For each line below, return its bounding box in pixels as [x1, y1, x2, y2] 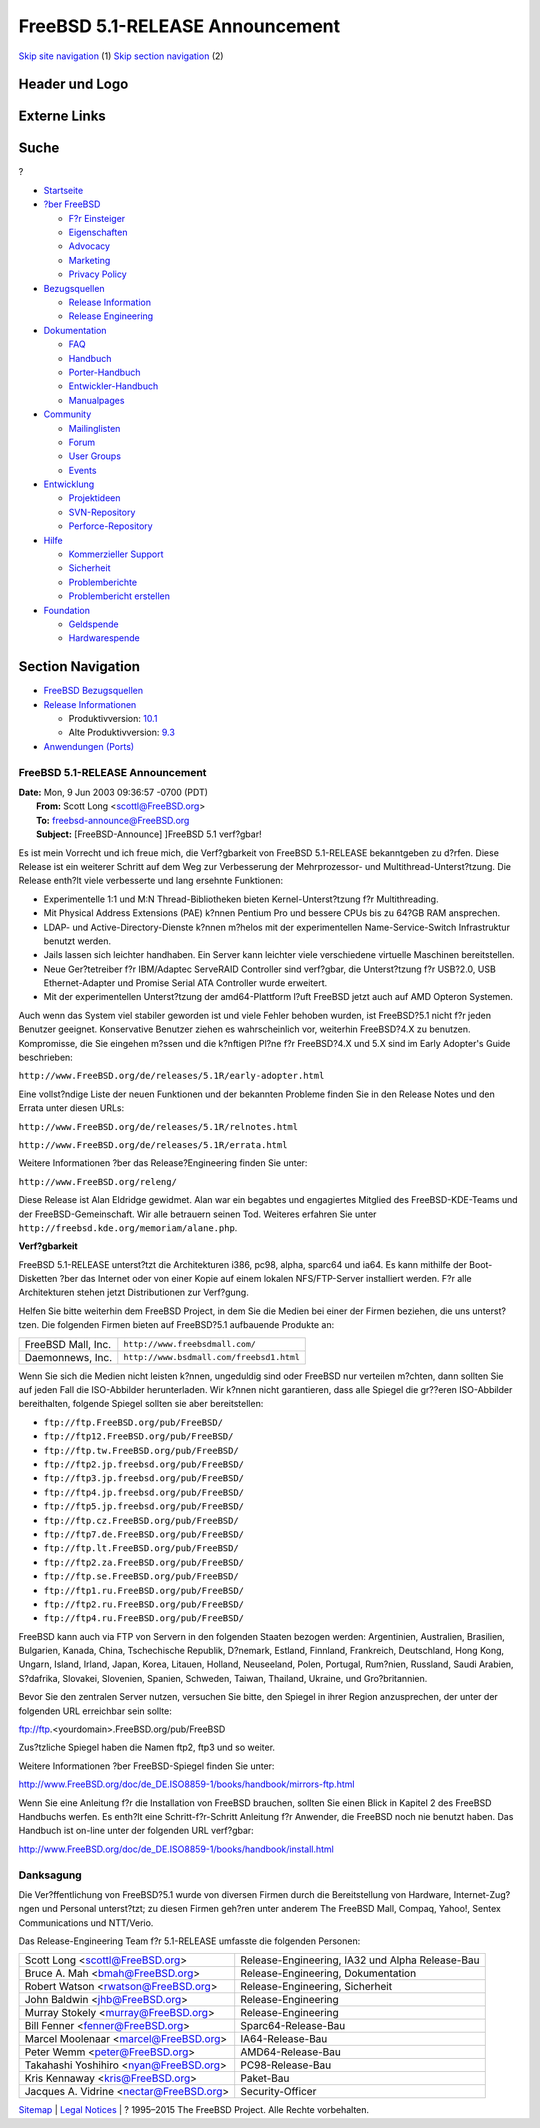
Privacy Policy [68, 268, 127, 280]
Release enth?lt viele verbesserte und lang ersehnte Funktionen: [18, 875, 284, 887]
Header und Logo [18, 76, 129, 93]
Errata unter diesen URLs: [18, 1102, 125, 1114]
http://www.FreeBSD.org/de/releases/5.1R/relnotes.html [18, 1121, 299, 1132]
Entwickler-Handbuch [68, 380, 159, 392]
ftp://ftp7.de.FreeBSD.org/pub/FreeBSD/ [43, 1528, 245, 1540]
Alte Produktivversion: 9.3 [68, 726, 175, 739]
